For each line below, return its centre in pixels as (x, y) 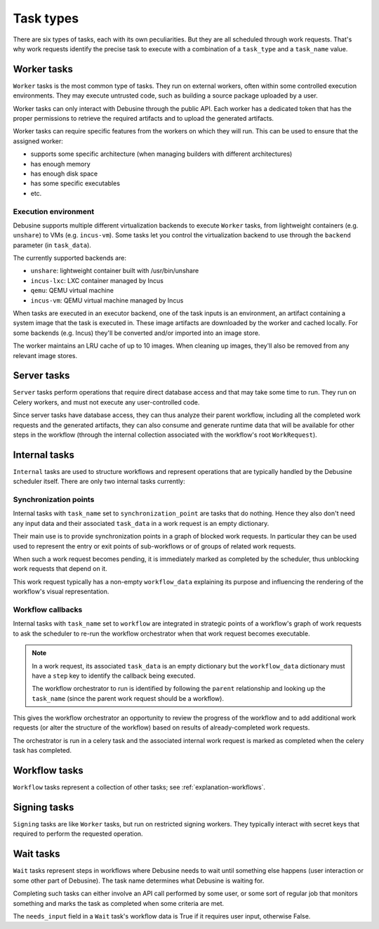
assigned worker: (38, 141)
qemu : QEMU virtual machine (72, 291)
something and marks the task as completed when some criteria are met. (119, 903)
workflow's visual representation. (61, 592)
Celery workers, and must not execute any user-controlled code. (106, 402)
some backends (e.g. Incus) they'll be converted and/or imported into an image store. (137, 333)
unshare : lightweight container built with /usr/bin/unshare (115, 271)
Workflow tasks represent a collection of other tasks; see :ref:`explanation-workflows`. (139, 787)
